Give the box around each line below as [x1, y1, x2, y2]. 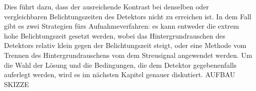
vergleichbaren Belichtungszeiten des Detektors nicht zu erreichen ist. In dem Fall [4, 11, 252, 21]
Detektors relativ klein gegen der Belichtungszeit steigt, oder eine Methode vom [4, 40, 247, 50]
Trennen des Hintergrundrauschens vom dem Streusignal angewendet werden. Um [4, 49, 253, 60]
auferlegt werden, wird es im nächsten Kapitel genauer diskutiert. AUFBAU [4, 69, 235, 80]
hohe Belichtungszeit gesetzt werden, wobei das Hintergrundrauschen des [4, 30, 225, 41]
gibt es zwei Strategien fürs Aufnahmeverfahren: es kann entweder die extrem [4, 21, 239, 31]
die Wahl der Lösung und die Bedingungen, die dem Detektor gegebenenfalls [4, 59, 237, 70]
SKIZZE [4, 79, 29, 89]
